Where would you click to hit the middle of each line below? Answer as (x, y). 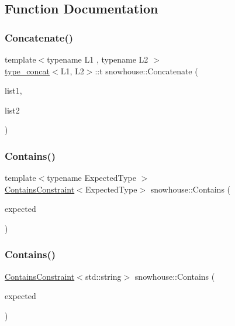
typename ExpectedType (91, 178)
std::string (103, 276)
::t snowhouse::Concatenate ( (146, 71)
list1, (13, 90)
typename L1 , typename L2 (98, 59)
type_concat (27, 71)
